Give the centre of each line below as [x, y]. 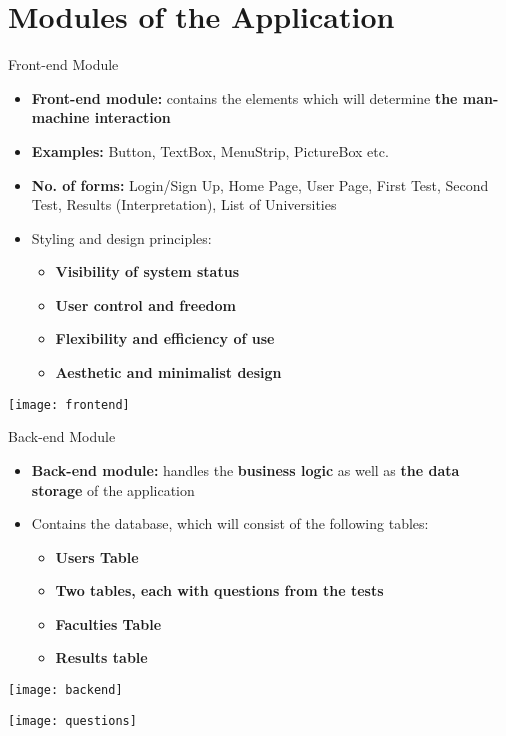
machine [60, 117]
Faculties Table [108, 623]
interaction [132, 117]
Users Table [97, 556]
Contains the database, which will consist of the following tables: [230, 523]
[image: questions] [72, 720]
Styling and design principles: [121, 237]
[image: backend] [65, 690]
